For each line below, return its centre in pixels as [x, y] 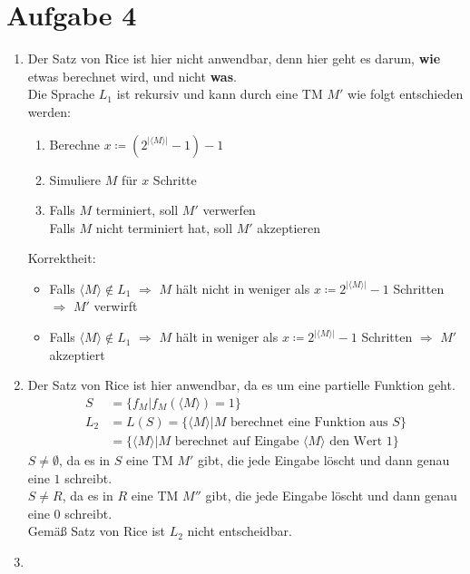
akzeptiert [77, 354]
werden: [49, 111]
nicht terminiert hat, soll [164, 227]
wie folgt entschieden [406, 94]
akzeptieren [289, 227]
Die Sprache [61, 94]
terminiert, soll [137, 210]
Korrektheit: [62, 258]
